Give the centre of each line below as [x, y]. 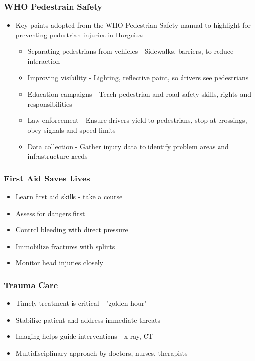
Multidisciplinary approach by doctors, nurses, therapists [102, 352]
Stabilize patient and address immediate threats [88, 319]
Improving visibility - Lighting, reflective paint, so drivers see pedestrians [138, 77]
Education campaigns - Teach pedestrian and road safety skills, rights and [139, 94]
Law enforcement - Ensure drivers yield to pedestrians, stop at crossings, [137, 120]
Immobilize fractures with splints [65, 246]
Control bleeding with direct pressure [72, 230]
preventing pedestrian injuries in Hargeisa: [80, 34]
